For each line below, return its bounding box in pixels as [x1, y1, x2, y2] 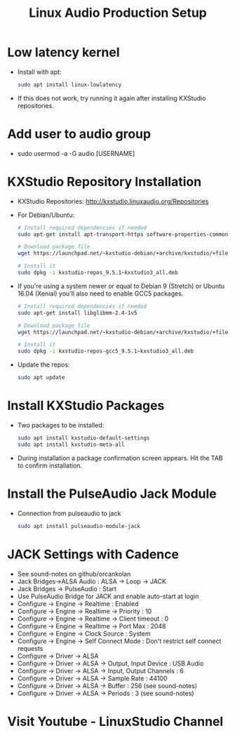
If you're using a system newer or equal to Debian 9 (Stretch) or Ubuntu [17, 282, 225, 290]
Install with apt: [17, 67, 62, 76]
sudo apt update [17, 374, 65, 381]
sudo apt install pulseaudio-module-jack [17, 522, 140, 529]
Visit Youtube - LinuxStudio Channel [7, 713, 224, 729]
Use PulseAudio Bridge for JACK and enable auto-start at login [17, 592, 199, 600]
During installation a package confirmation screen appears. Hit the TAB [17, 454, 223, 462]
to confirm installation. [17, 461, 83, 470]
